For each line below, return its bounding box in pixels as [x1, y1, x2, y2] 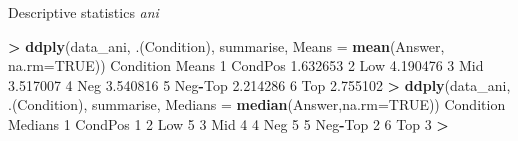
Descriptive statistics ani [8, 2, 159, 22]
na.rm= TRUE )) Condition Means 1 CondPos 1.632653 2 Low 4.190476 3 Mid [8, 55, 484, 76]
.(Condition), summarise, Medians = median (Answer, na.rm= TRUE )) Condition [8, 94, 506, 115]
